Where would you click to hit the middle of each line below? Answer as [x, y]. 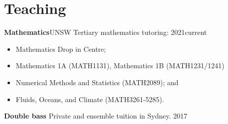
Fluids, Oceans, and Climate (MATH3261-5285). [90, 99]
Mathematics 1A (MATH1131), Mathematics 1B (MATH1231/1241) [120, 65]
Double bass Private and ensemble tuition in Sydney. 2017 [96, 116]
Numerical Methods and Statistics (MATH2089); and [97, 82]
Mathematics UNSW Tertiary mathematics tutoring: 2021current [106, 32]
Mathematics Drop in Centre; [61, 49]
